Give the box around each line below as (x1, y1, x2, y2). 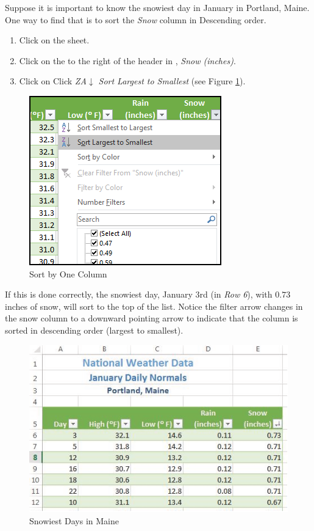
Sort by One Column (29, 267, 107, 280)
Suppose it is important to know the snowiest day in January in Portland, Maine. (5, 1, 310, 13)
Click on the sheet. (19, 34, 90, 46)
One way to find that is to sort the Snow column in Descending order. (5, 13, 266, 26)
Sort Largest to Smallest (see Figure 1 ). (98, 75, 246, 87)
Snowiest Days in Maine (29, 514, 119, 527)
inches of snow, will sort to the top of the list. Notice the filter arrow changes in (5, 299, 303, 312)
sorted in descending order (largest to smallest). (5, 323, 184, 336)
